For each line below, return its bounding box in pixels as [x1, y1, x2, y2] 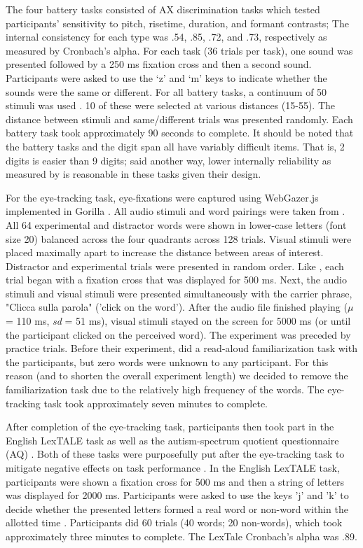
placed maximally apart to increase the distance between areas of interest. [6, 245, 324, 260]
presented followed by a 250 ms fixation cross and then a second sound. [6, 57, 312, 71]
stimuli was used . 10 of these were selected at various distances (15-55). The [6, 98, 335, 113]
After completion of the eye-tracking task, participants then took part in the [6, 419, 334, 434]
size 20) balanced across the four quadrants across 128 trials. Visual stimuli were [6, 231, 352, 246]
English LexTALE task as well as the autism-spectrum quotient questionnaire [6, 433, 339, 447]
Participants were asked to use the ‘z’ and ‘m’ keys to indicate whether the [6, 70, 327, 85]
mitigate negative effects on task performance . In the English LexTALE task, [6, 461, 340, 475]
